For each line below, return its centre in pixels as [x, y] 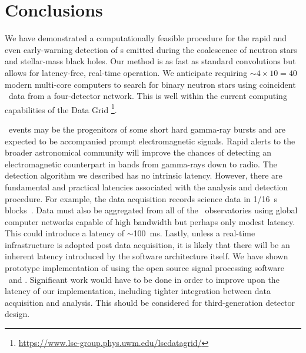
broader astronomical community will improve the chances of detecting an [138, 152]
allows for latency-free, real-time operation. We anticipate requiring [126, 72]
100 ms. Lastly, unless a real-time [194, 233]
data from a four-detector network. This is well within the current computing [148, 96]
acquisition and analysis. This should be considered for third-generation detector [150, 302]
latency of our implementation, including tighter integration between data [138, 291]
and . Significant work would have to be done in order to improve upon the [144, 279]
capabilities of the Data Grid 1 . [61, 108]
